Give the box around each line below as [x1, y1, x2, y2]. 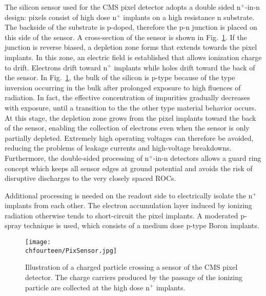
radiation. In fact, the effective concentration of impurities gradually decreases [5, 92, 250, 103]
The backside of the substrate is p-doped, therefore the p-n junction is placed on [5, 22, 257, 32]
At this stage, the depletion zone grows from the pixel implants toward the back [5, 112, 256, 123]
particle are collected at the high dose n [25, 282, 150, 292]
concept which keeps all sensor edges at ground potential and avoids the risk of [5, 162, 253, 173]
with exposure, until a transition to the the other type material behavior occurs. [5, 102, 257, 113]
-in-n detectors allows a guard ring [153, 152, 261, 163]
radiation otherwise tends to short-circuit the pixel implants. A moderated [5, 210, 238, 220]
